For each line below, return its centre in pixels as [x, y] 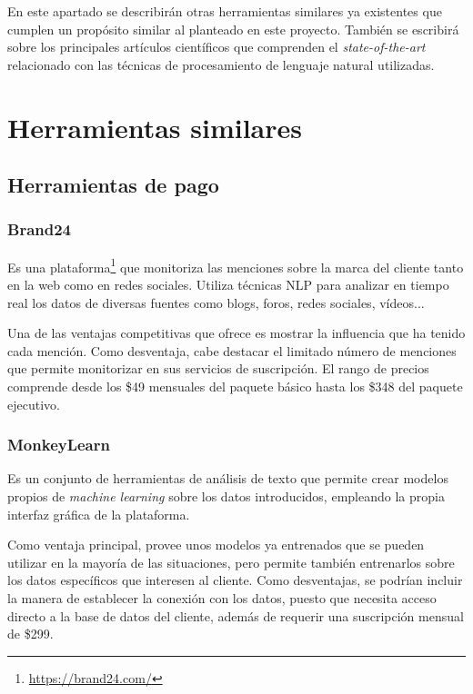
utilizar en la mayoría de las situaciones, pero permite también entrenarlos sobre [231, 562]
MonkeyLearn [59, 445]
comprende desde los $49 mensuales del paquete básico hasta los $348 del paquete [235, 386]
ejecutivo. [34, 404]
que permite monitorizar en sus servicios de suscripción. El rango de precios [218, 368]
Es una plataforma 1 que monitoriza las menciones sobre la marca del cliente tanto [236, 265]
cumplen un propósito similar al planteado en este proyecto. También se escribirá [233, 29]
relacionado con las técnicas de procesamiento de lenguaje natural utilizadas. [221, 64]
